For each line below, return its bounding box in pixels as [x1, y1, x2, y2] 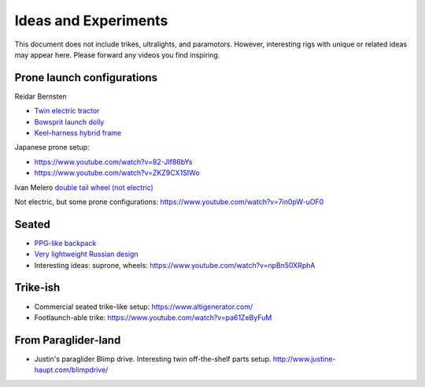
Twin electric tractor [34, 106, 100, 116]
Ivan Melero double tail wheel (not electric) [14, 182, 153, 192]
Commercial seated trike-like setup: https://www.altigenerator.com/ [34, 302, 253, 311]
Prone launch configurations [14, 71, 157, 84]
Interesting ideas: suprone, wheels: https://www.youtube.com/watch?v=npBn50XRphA [34, 260, 316, 270]
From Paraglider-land [14, 333, 121, 347]
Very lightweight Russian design [34, 249, 139, 259]
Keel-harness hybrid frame [34, 128, 122, 138]
